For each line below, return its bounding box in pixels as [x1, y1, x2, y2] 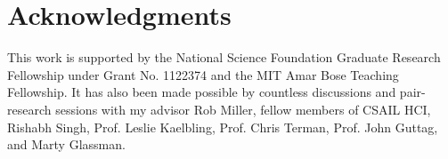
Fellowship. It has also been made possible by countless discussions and [7, 83, 396, 101]
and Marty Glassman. [7, 135, 126, 154]
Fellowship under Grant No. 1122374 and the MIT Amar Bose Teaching [7, 65, 399, 83]
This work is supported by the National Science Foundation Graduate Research [7, 48, 441, 67]
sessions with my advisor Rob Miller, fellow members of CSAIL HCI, [55, 99, 431, 118]
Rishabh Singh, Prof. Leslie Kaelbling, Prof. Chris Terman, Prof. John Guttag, [7, 117, 438, 136]
